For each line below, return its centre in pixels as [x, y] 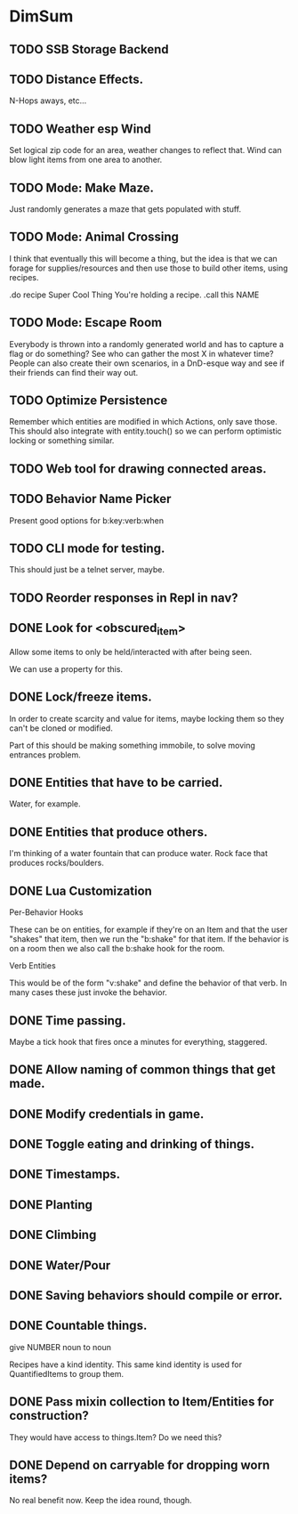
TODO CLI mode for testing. [87, 549]
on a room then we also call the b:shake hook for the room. [117, 949]
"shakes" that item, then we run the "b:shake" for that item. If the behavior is [149, 939]
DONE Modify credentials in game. [107, 1114]
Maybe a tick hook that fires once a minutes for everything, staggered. [138, 1041]
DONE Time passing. [68, 1020]
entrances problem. [45, 755]
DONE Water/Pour [60, 1265]
